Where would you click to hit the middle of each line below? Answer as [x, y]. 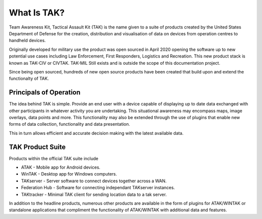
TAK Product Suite [37, 147]
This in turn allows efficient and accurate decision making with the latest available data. [96, 133]
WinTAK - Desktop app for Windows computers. [69, 174]
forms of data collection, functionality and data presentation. [70, 124]
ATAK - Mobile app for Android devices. [61, 167]
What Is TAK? [37, 13]
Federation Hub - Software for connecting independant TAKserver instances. [98, 188]
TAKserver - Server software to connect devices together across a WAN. [94, 181]
